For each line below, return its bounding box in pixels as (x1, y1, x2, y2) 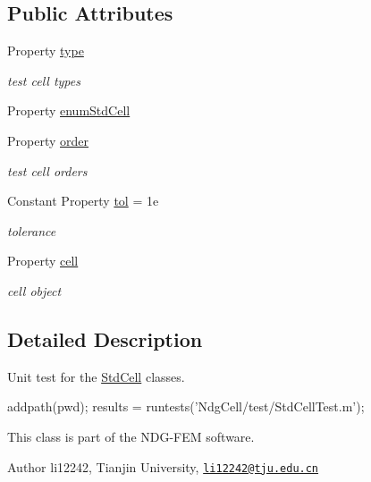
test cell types (7, 71, 80, 89)
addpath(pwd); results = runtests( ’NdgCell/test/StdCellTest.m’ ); (7, 397, 365, 416)
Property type (7, 41, 84, 60)
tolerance (7, 221, 56, 240)
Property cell (7, 251, 79, 270)
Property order (7, 131, 89, 149)
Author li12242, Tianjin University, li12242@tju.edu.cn (7, 457, 319, 476)
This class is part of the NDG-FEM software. (7, 427, 255, 445)
